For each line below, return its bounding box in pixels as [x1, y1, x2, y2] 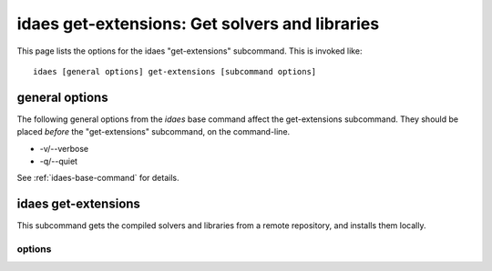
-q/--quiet [39, 156, 77, 167]
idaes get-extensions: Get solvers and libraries [16, 14, 380, 34]
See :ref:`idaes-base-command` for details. [16, 173, 179, 184]
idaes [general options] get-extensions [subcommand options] [33, 66, 317, 76]
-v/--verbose [39, 143, 89, 154]
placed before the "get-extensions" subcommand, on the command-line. [16, 126, 291, 137]
